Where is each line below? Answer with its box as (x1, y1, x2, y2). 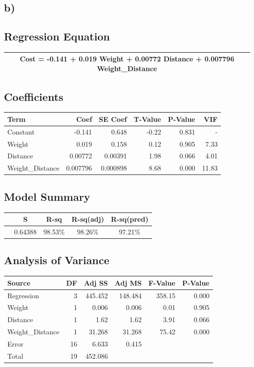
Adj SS (84, 277, 108, 288)
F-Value (148, 277, 175, 288)
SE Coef (99, 114, 127, 124)
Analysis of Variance (4, 252, 109, 268)
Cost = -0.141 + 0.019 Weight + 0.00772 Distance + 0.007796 (20, 54, 234, 64)
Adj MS (114, 277, 142, 288)
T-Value (133, 114, 161, 124)
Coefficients (4, 89, 63, 104)
